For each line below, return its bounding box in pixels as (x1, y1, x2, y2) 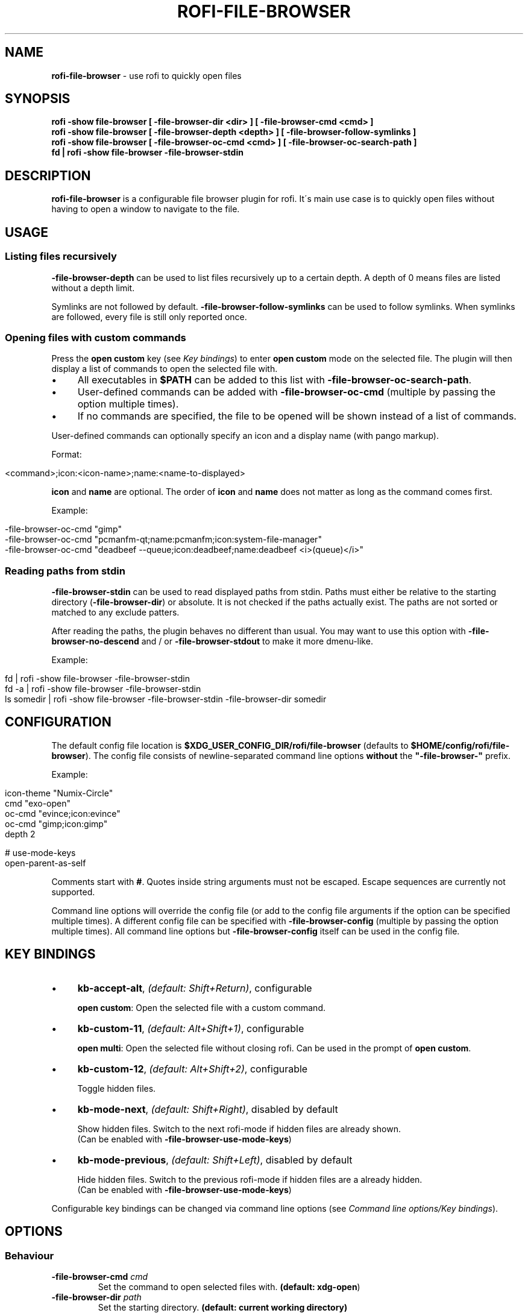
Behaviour (5, 1249, 54, 1262)
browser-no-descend (51, 636, 139, 646)
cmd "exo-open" (5, 798, 71, 808)
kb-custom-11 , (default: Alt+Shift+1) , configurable (77, 1022, 304, 1034)
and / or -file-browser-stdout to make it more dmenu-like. (141, 636, 373, 646)
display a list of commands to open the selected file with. (51, 364, 278, 374)
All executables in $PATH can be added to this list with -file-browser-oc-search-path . (77, 374, 471, 386)
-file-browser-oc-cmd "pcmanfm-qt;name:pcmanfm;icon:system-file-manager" (5, 534, 322, 545)
